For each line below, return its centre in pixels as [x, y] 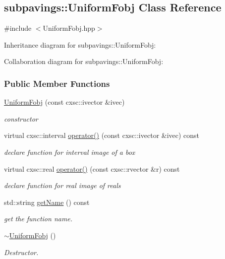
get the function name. [38, 219]
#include [18, 28]
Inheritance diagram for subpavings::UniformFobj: [80, 44]
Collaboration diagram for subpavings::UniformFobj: [84, 61]
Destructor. [21, 252]
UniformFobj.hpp [69, 28]
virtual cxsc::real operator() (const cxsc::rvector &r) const [92, 168]
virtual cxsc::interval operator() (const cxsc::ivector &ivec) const [102, 135]
